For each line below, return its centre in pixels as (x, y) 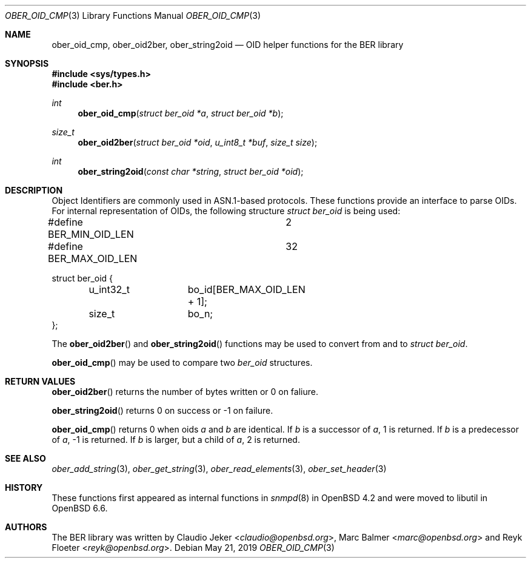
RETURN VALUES (40, 381)
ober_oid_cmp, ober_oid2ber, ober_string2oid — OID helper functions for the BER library (228, 45)
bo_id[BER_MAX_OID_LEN (246, 289)
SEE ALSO (25, 458)
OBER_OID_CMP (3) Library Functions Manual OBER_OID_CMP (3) (133, 15)
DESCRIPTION (34, 190)
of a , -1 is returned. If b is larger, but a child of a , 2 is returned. (176, 440)
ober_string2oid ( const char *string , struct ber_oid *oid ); (191, 171)
